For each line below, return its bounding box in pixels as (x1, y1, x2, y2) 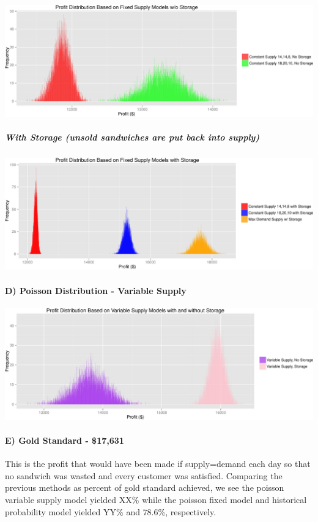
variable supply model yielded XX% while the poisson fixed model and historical (5, 493, 307, 505)
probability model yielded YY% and (5, 505, 140, 518)
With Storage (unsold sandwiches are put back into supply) (5, 131, 260, 144)
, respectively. (165, 505, 216, 518)
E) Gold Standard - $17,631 (5, 434, 124, 447)
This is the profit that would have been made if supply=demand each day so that (5, 457, 311, 470)
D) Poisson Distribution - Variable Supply (5, 284, 187, 296)
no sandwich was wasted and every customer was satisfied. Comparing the (5, 469, 283, 482)
